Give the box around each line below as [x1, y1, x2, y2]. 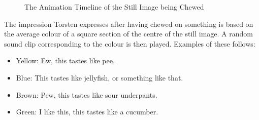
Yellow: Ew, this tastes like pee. [16, 55, 115, 66]
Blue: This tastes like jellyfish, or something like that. [16, 72, 183, 83]
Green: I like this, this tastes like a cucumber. [16, 106, 158, 117]
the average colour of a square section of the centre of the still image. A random [4, 28, 253, 39]
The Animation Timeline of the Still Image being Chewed [24, 2, 204, 12]
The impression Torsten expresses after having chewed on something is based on [4, 18, 253, 29]
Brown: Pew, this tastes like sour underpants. [16, 89, 157, 100]
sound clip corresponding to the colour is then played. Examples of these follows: [4, 38, 255, 49]
